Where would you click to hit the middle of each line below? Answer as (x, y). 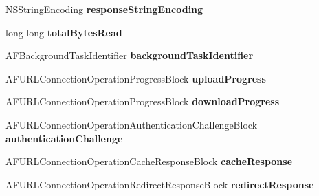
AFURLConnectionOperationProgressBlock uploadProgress (136, 78)
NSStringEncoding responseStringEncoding (104, 9)
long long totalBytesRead (64, 32)
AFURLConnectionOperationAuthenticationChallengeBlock (132, 124)
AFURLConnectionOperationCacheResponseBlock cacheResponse (149, 161)
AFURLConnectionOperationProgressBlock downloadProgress (143, 101)
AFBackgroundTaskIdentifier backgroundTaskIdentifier (130, 55)
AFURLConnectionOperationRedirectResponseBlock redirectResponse (160, 184)
